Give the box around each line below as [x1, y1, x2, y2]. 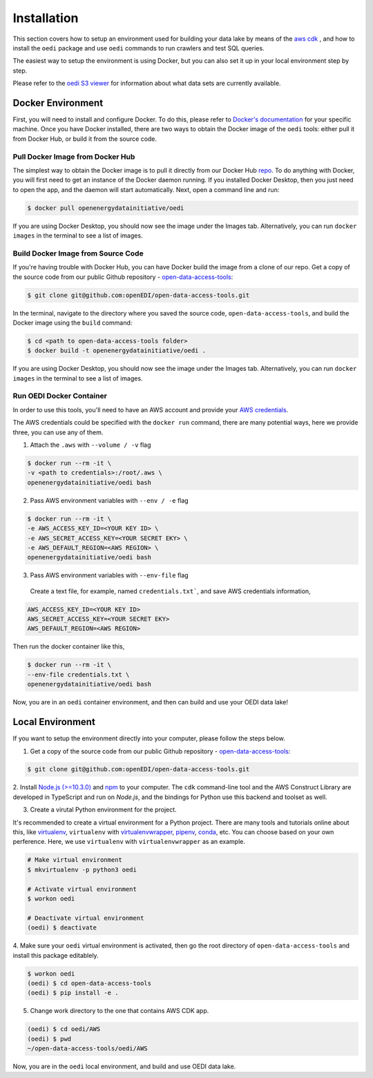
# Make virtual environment [27, 856, 122, 864]
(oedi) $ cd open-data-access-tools [27, 979, 152, 987]
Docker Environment [12, 97, 104, 108]
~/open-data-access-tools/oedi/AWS [27, 1045, 148, 1052]
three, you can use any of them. [12, 428, 104, 436]
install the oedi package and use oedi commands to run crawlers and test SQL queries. [12, 44, 265, 52]
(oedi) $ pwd [27, 1034, 72, 1043]
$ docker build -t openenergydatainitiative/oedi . [27, 347, 207, 355]
